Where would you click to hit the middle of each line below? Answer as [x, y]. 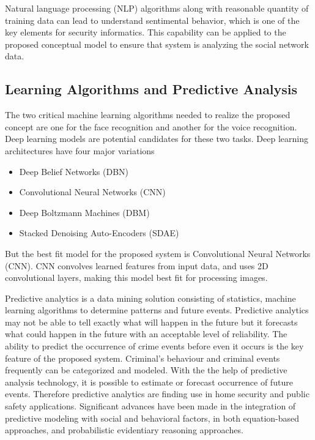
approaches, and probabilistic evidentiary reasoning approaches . [124, 430]
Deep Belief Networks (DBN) [74, 171]
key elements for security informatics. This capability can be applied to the [146, 32]
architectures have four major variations [80, 150]
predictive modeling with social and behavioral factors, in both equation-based [152, 418]
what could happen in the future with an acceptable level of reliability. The [146, 334]
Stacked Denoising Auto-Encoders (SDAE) [99, 233]
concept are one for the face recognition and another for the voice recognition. [151, 126]
